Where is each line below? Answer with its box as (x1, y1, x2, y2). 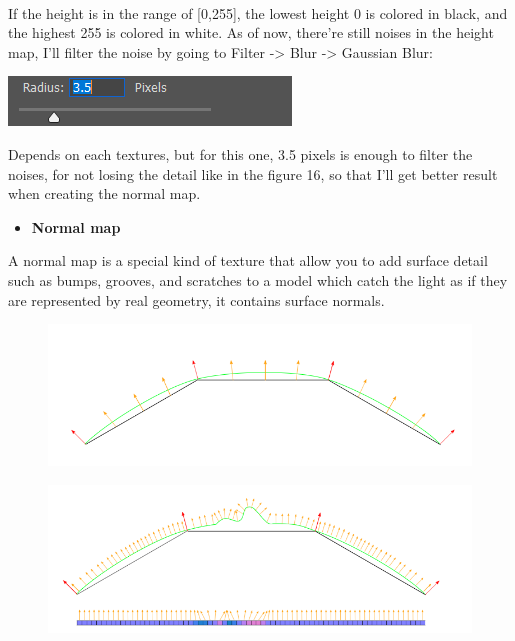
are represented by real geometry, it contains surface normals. (8, 289, 385, 310)
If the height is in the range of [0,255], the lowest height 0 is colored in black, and (8, 2, 508, 23)
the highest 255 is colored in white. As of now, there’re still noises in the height (8, 22, 494, 43)
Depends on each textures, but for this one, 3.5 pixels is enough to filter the (8, 143, 473, 164)
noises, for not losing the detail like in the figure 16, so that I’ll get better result (8, 163, 498, 184)
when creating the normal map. (8, 183, 201, 204)
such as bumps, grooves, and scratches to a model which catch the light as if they (8, 269, 508, 290)
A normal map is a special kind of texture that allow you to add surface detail (8, 250, 488, 271)
